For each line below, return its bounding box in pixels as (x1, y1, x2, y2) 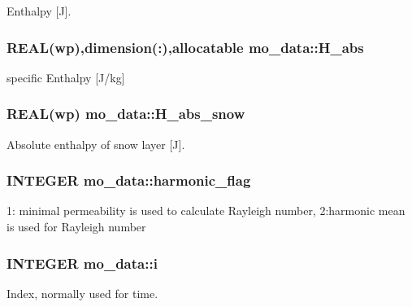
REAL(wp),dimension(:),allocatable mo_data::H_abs (7, 37, 364, 57)
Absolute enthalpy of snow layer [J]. (7, 135, 185, 152)
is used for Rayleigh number (7, 218, 146, 235)
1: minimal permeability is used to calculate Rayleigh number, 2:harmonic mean (7, 202, 405, 219)
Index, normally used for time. (7, 284, 158, 301)
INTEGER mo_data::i (7, 252, 158, 273)
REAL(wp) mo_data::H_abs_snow (7, 103, 245, 124)
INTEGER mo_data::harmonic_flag (7, 170, 251, 191)
